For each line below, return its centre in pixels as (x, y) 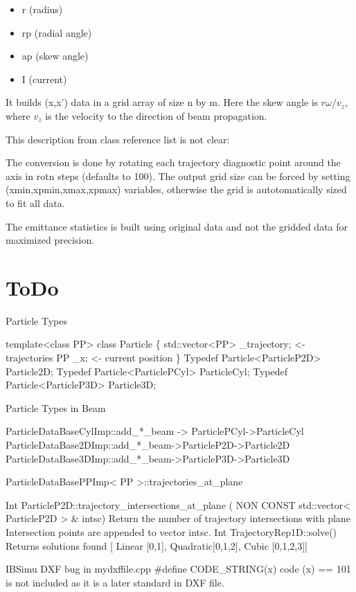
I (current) (44, 79)
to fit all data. (35, 203)
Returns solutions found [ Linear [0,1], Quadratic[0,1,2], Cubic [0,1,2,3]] (157, 545)
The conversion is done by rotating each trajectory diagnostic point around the (173, 162)
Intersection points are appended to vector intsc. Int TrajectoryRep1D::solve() (171, 531)
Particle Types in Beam (56, 407)
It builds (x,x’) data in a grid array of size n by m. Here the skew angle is (162, 102)
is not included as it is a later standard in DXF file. (115, 582)
